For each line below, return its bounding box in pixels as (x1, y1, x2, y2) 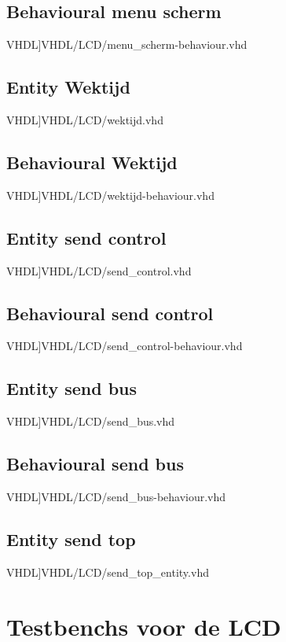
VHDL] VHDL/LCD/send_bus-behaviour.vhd (6, 488, 226, 504)
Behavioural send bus (6, 452, 184, 476)
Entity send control (6, 225, 167, 249)
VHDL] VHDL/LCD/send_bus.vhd (6, 413, 175, 430)
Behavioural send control (6, 301, 214, 325)
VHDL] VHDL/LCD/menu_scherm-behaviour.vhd (6, 36, 247, 53)
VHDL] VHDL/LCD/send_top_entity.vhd (6, 563, 209, 580)
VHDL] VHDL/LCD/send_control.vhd (6, 262, 192, 279)
